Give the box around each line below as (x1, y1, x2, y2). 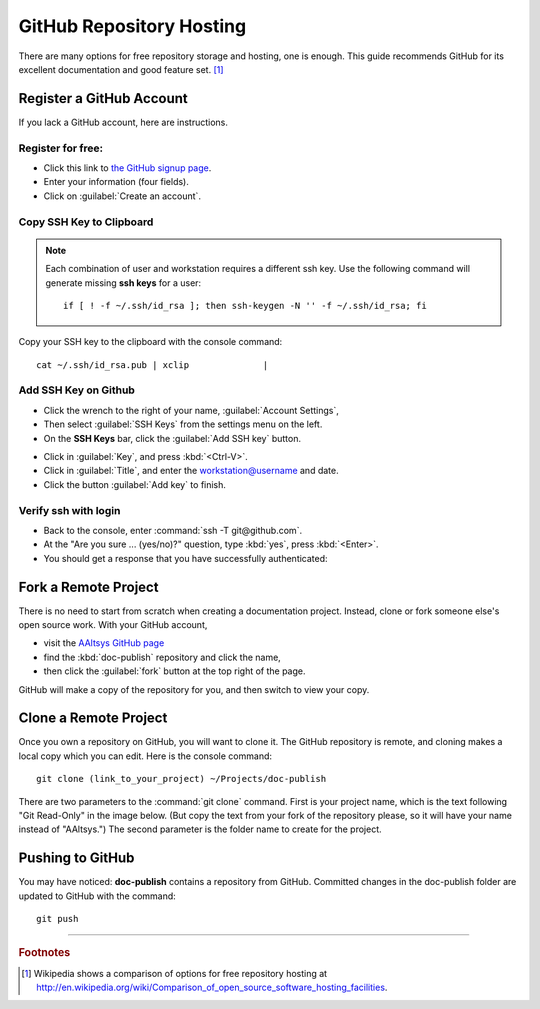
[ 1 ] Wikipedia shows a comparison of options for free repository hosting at (21, 967, 328, 979)
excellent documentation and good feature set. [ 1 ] (18, 63, 224, 75)
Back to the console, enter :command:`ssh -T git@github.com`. (43, 524, 303, 536)
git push (36, 913, 79, 925)
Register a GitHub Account (18, 90, 189, 107)
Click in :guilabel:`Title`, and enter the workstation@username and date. (43, 465, 339, 477)
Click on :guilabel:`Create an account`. (43, 190, 202, 202)
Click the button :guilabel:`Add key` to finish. (43, 478, 227, 490)
